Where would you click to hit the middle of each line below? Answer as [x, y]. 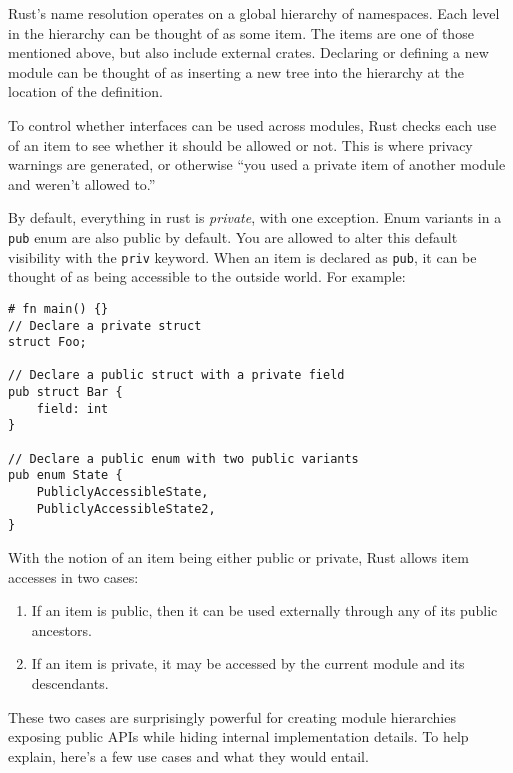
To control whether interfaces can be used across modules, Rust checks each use [252, 124]
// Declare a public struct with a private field [176, 375]
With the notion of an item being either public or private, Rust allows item [238, 557]
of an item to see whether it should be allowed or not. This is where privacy [240, 144]
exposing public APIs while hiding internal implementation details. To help [238, 736]
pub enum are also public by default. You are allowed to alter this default [233, 236]
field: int [72, 408]
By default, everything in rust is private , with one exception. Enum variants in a [255, 217]
